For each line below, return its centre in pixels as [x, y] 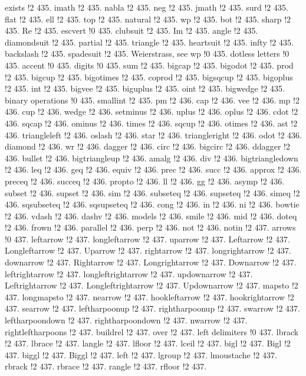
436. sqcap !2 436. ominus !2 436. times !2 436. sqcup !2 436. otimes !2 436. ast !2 [151, 123]
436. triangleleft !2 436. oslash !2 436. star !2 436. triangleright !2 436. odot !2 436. [154, 134]
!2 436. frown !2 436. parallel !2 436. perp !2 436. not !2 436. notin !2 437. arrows [150, 227]
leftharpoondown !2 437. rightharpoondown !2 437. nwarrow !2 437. [126, 320]
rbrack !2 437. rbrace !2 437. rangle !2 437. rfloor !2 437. [106, 366]
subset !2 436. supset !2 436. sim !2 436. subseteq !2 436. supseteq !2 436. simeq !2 [152, 192]
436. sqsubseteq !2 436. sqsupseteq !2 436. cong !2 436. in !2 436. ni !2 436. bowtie [152, 204]
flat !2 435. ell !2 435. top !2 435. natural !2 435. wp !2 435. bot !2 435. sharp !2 [148, 19]
